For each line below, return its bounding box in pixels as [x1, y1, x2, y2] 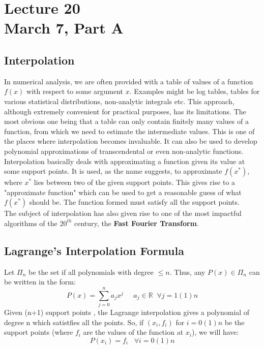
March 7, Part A [4, 17, 124, 38]
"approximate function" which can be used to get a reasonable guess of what [4, 186, 242, 197]
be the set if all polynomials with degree [28, 266, 154, 277]
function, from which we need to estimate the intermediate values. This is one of [4, 125, 255, 136]
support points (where [4, 327, 73, 337]
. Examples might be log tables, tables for [129, 86, 260, 97]
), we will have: [191, 327, 239, 337]
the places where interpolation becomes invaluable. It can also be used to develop [4, 136, 257, 146]
